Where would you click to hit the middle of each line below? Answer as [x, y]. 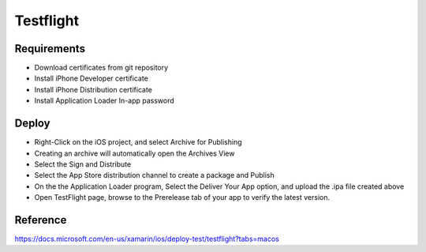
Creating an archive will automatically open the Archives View [135, 153]
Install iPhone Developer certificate [92, 78]
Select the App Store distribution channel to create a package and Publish [155, 175]
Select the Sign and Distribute [83, 164]
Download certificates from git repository [101, 68]
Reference [41, 220]
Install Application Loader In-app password [105, 101]
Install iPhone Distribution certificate [93, 89]
